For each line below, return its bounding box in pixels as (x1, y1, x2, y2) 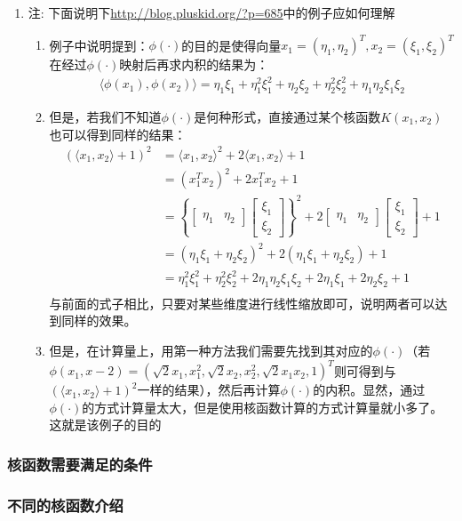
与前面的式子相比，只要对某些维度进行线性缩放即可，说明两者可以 (49, 293, 435, 312)
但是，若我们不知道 (49, 108, 162, 126)
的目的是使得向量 (181, 36, 282, 54)
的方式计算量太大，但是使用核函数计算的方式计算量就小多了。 (82, 397, 443, 416)
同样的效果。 (61, 311, 137, 330)
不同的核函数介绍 (7, 493, 123, 516)
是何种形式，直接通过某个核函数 (194, 108, 381, 126)
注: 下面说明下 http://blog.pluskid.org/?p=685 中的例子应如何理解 (28, 4, 395, 21)
